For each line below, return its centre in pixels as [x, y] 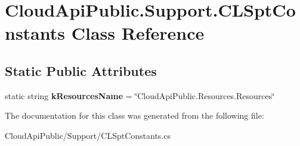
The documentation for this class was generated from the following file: [134, 115]
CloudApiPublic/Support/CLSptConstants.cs [88, 135]
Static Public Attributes [81, 70]
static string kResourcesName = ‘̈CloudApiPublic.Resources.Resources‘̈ [140, 95]
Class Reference [138, 33]
